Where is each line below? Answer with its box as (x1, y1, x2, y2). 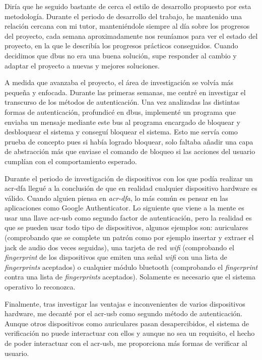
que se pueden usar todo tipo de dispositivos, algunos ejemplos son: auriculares (5, 222, 248, 233)
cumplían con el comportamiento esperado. (5, 156, 137, 166)
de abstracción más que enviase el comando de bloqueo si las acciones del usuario (5, 146, 255, 157)
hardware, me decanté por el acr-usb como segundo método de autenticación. (5, 308, 243, 319)
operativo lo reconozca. (5, 281, 76, 292)
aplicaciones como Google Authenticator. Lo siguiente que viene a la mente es (5, 202, 244, 213)
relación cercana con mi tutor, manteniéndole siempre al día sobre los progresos (5, 21, 250, 31)
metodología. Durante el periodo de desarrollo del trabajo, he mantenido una (5, 11, 242, 21)
